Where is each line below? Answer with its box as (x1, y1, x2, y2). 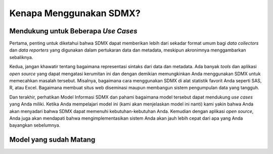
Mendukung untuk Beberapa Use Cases (9, 27, 138, 35)
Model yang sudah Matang (9, 135, 96, 144)
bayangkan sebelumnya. (9, 122, 61, 128)
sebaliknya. (9, 54, 33, 60)
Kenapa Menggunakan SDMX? (9, 8, 141, 19)
